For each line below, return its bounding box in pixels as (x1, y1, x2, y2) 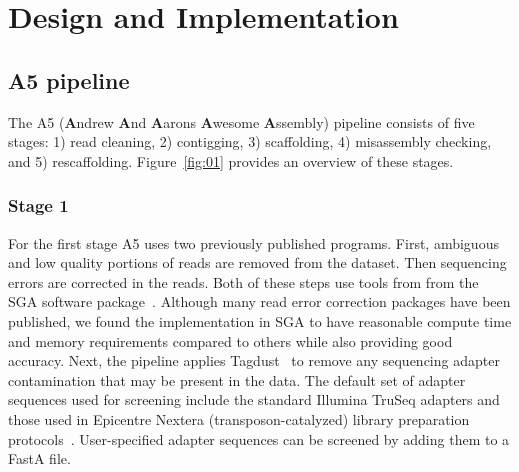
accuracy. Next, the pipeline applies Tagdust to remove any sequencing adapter (8, 350, 500, 371)
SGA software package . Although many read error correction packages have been (8, 291, 511, 312)
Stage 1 (8, 193, 69, 218)
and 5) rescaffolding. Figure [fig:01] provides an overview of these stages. (8, 150, 454, 171)
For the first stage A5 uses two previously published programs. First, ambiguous (8, 232, 499, 253)
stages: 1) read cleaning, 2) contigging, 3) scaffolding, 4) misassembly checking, (8, 131, 492, 152)
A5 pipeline (8, 64, 130, 95)
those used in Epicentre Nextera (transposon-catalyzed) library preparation (8, 408, 470, 429)
